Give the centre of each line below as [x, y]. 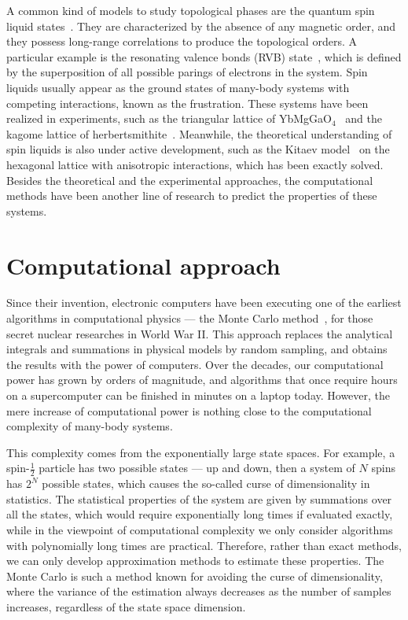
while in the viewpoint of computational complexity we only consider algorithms [200, 529]
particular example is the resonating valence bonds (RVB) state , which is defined [204, 56]
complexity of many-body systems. [90, 426]
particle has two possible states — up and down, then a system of [197, 468]
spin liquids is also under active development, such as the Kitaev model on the [198, 149]
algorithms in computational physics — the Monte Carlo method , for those [190, 318]
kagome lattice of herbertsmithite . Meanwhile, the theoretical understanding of [199, 133]
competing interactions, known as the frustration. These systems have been [187, 103]
